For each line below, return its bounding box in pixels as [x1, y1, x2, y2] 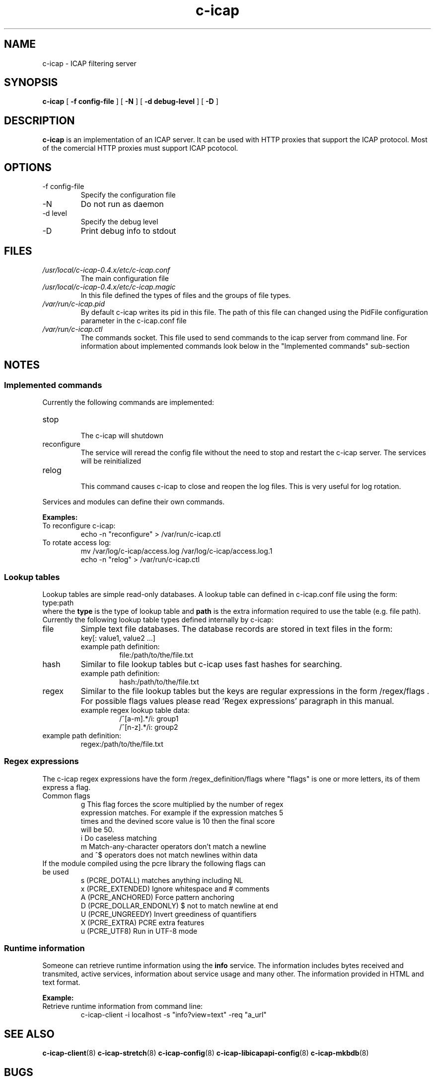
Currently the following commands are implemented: [42, 398, 215, 407]
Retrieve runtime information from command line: [42, 1002, 203, 1011]
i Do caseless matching [80, 833, 157, 842]
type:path [42, 598, 74, 607]
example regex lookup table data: [80, 705, 190, 714]
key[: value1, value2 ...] [80, 633, 155, 642]
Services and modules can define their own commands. [42, 497, 225, 506]
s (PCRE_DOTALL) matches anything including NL [80, 876, 243, 884]
